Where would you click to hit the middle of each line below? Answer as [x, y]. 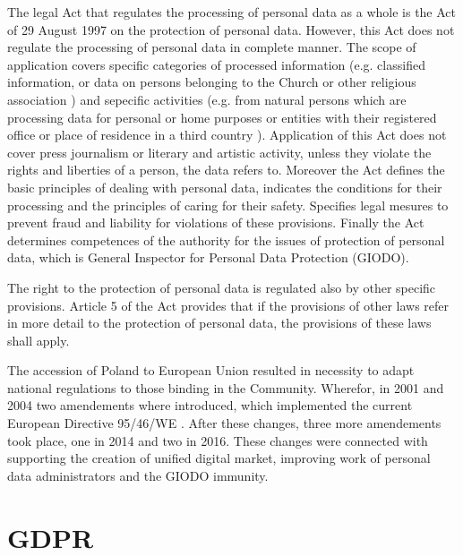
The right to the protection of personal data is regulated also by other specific [222, 287]
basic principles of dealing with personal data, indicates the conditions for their [225, 187]
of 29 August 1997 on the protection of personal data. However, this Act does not [231, 29]
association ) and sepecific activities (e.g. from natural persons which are [207, 99]
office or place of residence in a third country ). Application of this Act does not [227, 135]
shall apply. [39, 340]
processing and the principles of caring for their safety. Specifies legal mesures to [228, 205]
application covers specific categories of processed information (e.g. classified [216, 64]
